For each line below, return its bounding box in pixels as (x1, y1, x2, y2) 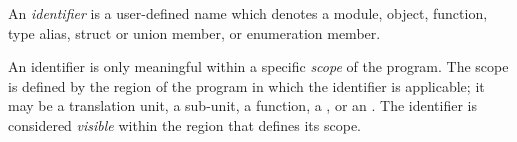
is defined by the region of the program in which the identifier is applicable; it (8, 75, 485, 96)
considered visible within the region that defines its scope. (8, 115, 362, 136)
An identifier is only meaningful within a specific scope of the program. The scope (8, 56, 509, 77)
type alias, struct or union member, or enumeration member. (8, 22, 381, 43)
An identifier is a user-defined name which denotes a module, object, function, (8, 3, 488, 24)
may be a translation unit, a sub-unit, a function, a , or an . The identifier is (8, 95, 477, 116)
